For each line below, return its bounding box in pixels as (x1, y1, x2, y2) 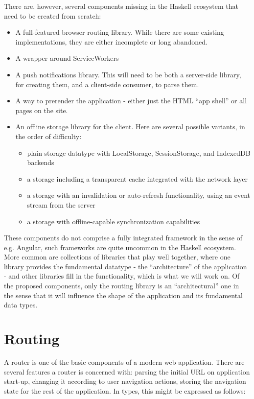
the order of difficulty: (15, 131, 82, 141)
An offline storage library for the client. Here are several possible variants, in (15, 121, 245, 132)
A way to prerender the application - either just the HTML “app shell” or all (15, 95, 247, 106)
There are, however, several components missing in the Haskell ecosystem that (4, 1, 238, 11)
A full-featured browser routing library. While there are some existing (15, 27, 224, 37)
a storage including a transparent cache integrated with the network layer (27, 173, 248, 184)
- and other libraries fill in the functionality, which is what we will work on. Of (4, 271, 240, 281)
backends (27, 157, 54, 167)
